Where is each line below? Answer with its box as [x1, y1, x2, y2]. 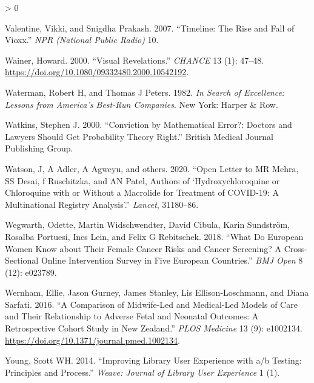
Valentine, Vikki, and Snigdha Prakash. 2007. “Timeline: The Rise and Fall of [5, 21, 295, 34]
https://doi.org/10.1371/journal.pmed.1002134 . [5, 333, 180, 346]
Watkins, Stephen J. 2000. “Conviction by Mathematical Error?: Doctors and [5, 118, 292, 131]
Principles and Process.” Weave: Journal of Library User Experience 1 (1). [5, 365, 280, 378]
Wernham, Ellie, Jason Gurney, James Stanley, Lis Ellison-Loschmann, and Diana [5, 286, 309, 299]
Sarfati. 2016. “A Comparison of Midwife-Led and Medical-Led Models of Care [5, 298, 298, 310]
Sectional [5, 254, 39, 267]
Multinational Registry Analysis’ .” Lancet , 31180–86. [5, 198, 199, 210]
